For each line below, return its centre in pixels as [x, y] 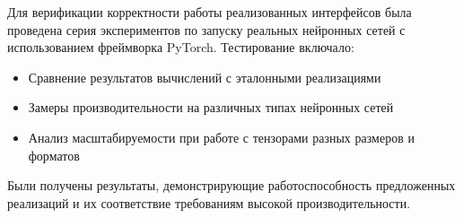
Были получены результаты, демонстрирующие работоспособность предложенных [231, 185]
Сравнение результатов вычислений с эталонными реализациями [205, 77]
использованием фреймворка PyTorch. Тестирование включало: [181, 47]
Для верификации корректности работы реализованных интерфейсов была [210, 12]
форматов [54, 155]
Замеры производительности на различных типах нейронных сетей [211, 107]
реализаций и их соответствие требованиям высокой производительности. [209, 202]
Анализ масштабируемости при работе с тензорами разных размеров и [221, 137]
